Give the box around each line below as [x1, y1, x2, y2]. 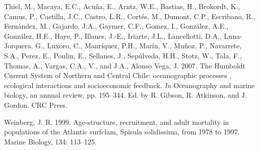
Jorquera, [4, 40, 33, 51]
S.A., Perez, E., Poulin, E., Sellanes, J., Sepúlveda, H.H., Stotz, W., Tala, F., [4, 50, 242, 60]
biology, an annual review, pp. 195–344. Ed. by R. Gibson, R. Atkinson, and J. [4, 90, 247, 100]
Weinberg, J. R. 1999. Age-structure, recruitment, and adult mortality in [4, 116, 229, 127]
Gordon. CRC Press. [4, 99, 68, 110]
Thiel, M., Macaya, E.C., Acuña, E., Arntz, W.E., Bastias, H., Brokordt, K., [4, 1, 240, 11]
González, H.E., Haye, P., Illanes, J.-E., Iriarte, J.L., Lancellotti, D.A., [4, 30, 222, 41]
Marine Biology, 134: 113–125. [4, 136, 97, 146]
